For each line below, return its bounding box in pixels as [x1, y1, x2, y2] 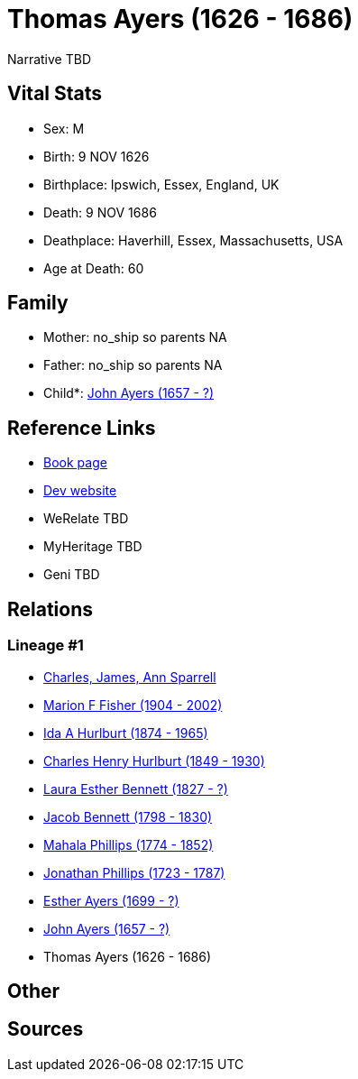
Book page [43, 455, 107, 471]
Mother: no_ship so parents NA [43, 329, 227, 346]
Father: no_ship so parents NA [43, 357, 223, 373]
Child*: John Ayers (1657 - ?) [43, 385, 215, 401]
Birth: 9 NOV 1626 [43, 148, 150, 164]
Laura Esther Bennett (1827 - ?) [43, 780, 228, 797]
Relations [7, 597, 94, 621]
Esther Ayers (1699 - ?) [43, 892, 179, 908]
